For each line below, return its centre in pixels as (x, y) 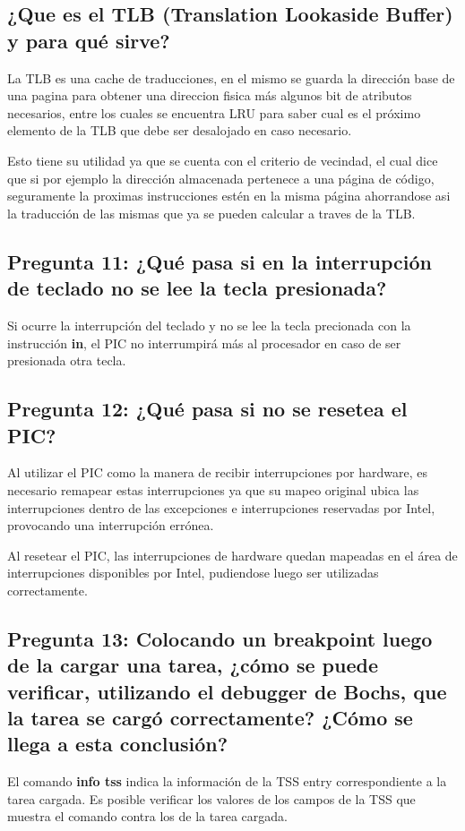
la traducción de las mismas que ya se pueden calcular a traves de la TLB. (211, 213)
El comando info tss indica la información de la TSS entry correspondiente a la (227, 781)
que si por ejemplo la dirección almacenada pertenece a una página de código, (221, 178)
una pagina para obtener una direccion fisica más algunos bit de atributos (210, 95)
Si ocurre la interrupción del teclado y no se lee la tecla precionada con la (209, 325)
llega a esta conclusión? (118, 744)
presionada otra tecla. (67, 360)
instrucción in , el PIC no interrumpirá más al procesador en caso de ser (204, 343)
